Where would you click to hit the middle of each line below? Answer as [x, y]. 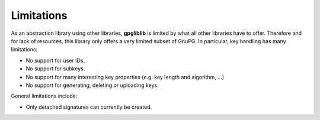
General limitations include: [44, 96]
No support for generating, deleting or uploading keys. [92, 85]
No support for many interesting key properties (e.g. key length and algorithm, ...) [125, 77]
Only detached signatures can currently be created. [89, 107]
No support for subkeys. [55, 69]
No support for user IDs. [55, 60]
